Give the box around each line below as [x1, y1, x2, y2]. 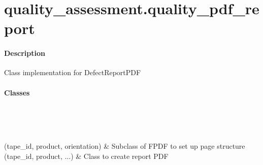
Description [4, 48, 46, 58]
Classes [4, 87, 30, 97]
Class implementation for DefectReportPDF [4, 67, 141, 78]
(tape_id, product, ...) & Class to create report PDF [4, 150, 169, 161]
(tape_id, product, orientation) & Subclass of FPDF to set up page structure [4, 140, 245, 151]
